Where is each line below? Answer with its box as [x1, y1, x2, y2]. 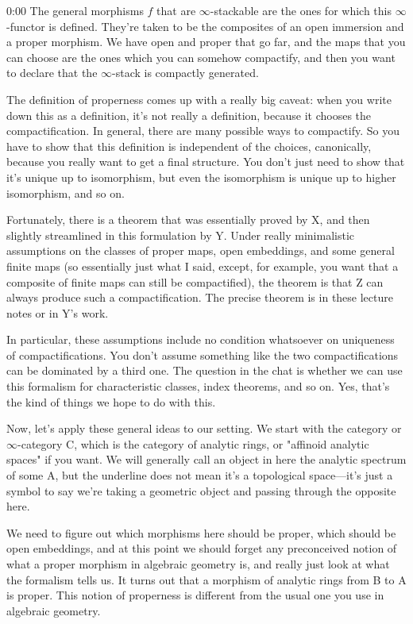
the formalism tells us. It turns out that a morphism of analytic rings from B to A [6, 571, 407, 587]
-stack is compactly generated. [112, 64, 259, 81]
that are [156, 2, 196, 18]
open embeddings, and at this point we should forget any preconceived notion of [6, 540, 397, 557]
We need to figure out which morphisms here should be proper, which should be [6, 524, 396, 541]
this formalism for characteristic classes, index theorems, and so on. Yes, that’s [6, 378, 390, 395]
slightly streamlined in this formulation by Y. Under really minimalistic [6, 226, 355, 243]
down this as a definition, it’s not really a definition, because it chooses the [6, 106, 372, 123]
